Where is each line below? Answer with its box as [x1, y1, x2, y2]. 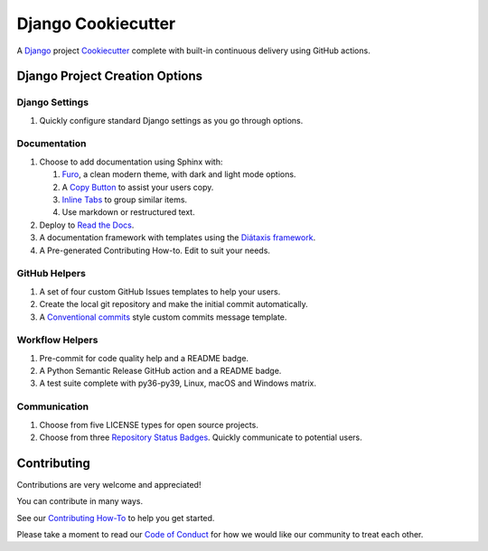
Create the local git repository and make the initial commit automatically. [39, 299, 309, 310]
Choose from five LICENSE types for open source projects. [39, 419, 259, 430]
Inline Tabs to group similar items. [61, 194, 188, 205]
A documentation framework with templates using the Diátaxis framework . [39, 232, 316, 243]
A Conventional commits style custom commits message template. [39, 312, 287, 322]
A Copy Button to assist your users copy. [61, 182, 214, 192]
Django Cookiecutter [16, 14, 176, 33]
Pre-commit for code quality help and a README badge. [39, 352, 249, 363]
